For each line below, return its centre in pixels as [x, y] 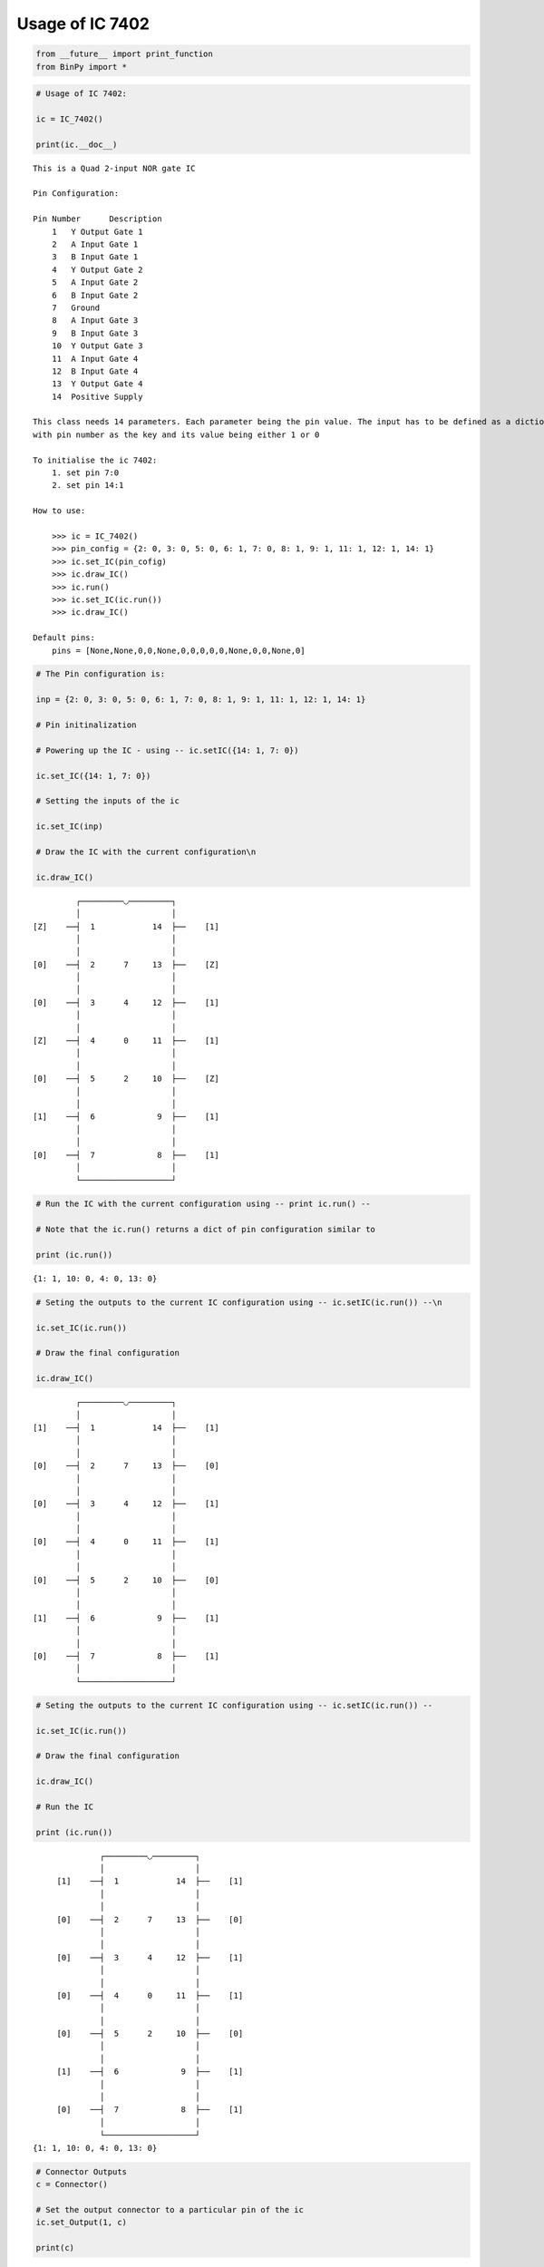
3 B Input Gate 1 [95, 257]
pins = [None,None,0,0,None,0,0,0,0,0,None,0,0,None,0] [178, 650]
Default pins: [64, 638]
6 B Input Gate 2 [95, 295]
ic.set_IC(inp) [69, 827]
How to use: [59, 511]
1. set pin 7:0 [85, 473]
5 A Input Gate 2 [95, 282]
